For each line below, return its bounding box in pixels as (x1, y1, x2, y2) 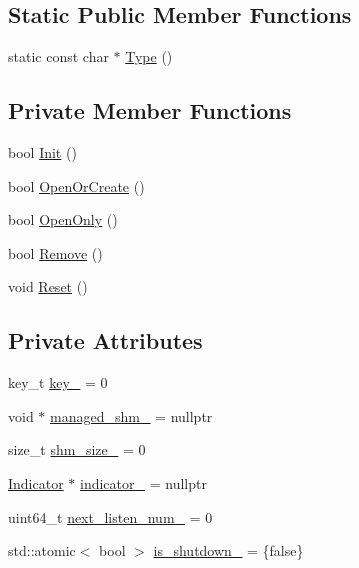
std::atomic (8, 540, 76, 561)
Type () (125, 46, 173, 67)
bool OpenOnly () (8, 209, 118, 230)
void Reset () (8, 276, 88, 297)
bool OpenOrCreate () (8, 175, 145, 196)
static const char (8, 46, 109, 67)
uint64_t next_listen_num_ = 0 (8, 506, 213, 527)
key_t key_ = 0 (8, 372, 108, 393)
